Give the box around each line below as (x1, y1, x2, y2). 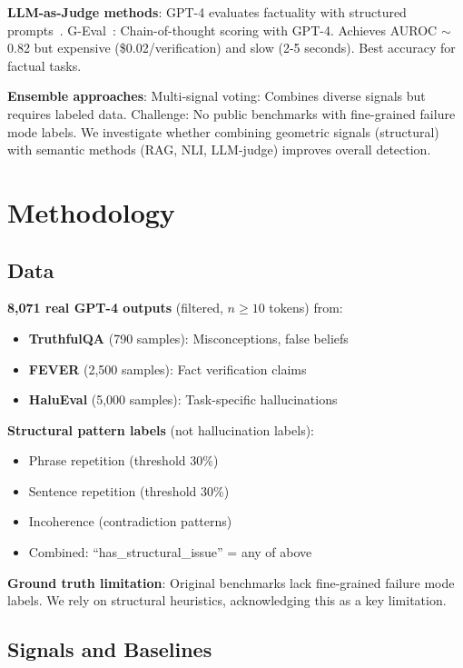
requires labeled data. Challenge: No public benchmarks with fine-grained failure (7, 104, 456, 123)
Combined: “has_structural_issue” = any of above (28, 543, 312, 562)
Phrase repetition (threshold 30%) (28, 451, 219, 470)
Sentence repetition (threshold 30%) (28, 481, 230, 500)
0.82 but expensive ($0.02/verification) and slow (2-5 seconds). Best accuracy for (7, 38, 456, 57)
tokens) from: (269, 298, 343, 317)
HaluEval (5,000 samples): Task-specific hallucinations (28, 390, 338, 409)
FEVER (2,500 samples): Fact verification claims (28, 359, 307, 378)
